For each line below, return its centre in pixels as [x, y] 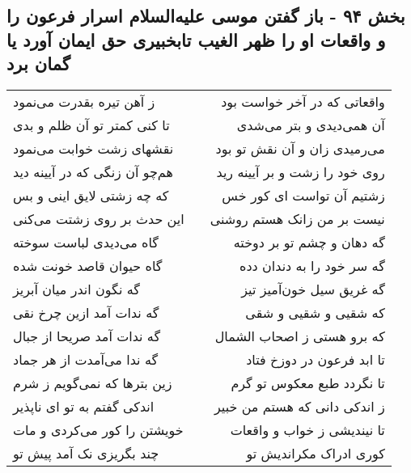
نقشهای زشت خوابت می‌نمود [93, 148]
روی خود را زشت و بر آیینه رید [301, 171]
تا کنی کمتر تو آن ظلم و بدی [91, 125]
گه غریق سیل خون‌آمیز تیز [313, 289]
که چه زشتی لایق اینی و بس [91, 195]
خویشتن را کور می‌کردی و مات [98, 429]
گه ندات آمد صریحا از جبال [87, 336]
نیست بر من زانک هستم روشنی [297, 218]
